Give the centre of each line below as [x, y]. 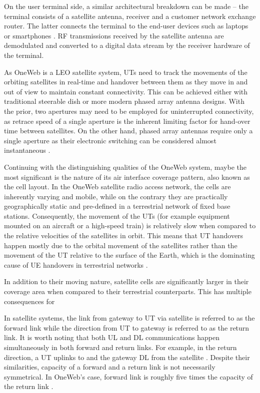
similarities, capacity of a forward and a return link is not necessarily [110, 367]
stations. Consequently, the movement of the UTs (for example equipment [117, 215]
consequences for [29, 301]
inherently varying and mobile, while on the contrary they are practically [116, 196]
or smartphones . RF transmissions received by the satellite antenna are [114, 35]
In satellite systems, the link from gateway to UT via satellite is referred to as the [129, 318]
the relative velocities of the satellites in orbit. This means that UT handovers [124, 235]
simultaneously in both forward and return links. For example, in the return [120, 347]
